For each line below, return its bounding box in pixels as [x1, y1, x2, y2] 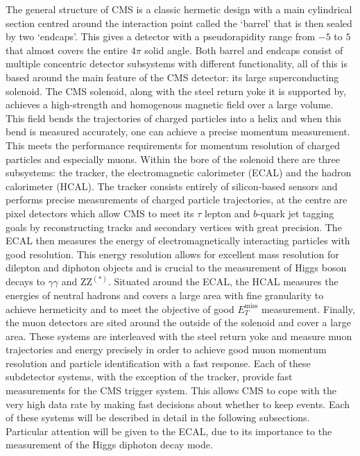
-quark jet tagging [257, 205, 334, 220]
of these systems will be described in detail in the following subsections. [6, 410, 310, 425]
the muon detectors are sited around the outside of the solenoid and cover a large [6, 315, 351, 330]
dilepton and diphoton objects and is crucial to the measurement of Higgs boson [6, 260, 347, 275]
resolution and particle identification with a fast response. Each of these [6, 355, 311, 370]
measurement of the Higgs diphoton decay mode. [6, 437, 213, 452]
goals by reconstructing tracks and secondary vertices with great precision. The [6, 219, 342, 234]
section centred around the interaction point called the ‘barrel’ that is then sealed [6, 15, 352, 30]
